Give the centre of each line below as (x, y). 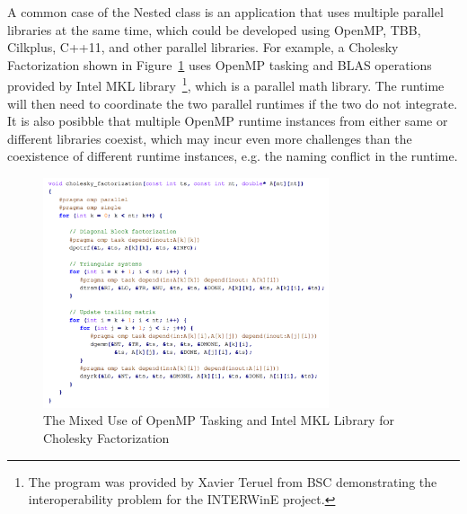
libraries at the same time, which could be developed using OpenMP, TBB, (214, 29)
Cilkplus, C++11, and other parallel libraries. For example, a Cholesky (203, 47)
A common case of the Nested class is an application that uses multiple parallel (225, 12)
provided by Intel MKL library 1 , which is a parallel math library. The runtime (226, 84)
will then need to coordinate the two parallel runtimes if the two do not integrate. (233, 103)
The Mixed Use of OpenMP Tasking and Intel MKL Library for (219, 420)
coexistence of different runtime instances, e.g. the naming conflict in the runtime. (233, 156)
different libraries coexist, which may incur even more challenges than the (210, 138)
